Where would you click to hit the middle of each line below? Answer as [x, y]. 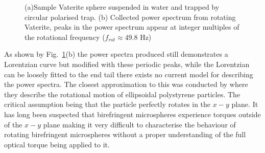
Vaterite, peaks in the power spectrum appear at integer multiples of [132, 27]
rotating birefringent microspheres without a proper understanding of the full [125, 134]
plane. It [245, 104]
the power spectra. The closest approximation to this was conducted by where [126, 84]
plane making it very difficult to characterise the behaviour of [139, 124]
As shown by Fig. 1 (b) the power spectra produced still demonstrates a [116, 54]
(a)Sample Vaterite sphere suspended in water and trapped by [122, 7]
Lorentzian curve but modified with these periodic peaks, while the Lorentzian [127, 64]
